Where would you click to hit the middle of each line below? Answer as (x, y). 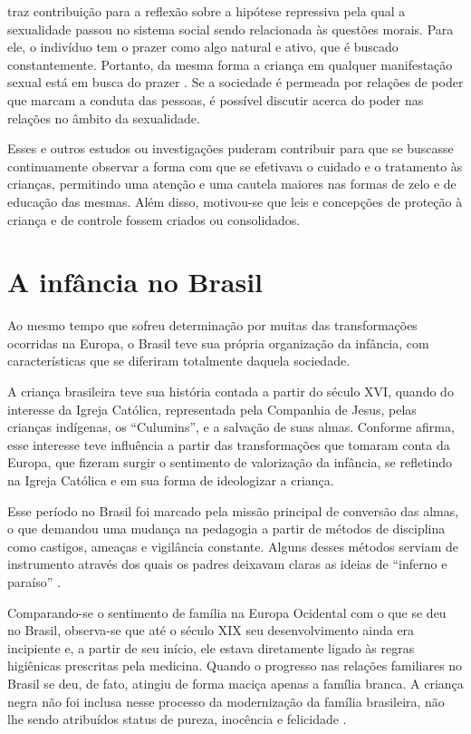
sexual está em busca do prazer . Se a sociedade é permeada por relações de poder (235, 82)
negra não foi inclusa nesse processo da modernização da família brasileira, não (226, 701)
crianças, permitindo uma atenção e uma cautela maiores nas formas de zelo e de (232, 184)
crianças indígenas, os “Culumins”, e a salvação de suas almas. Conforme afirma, (231, 427)
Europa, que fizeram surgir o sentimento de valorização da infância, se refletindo (230, 462)
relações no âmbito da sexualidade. (104, 117)
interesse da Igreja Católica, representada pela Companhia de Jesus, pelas (212, 409)
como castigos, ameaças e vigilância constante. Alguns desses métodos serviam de (233, 546)
